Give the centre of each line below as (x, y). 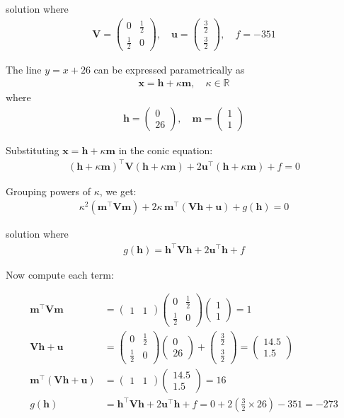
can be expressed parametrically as (169, 70)
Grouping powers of (48, 191)
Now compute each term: (60, 274)
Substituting (33, 150)
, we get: (118, 191)
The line (24, 70)
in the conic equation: (166, 150)
